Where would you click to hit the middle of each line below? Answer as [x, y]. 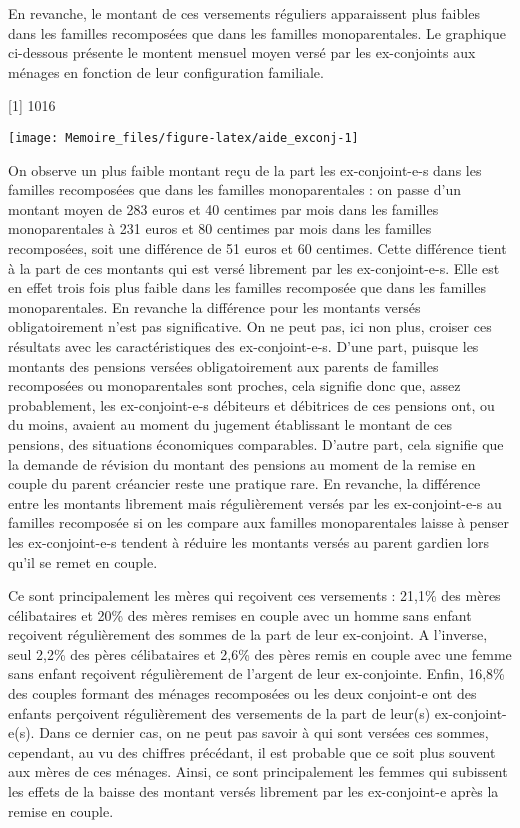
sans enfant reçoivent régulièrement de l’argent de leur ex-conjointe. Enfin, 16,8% [256, 673]
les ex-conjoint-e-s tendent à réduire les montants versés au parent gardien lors [248, 541]
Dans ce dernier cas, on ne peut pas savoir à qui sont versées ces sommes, [264, 732]
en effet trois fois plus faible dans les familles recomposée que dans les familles [247, 287]
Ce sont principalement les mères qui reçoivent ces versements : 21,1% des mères [254, 595]
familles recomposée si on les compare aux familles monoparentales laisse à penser [258, 522]
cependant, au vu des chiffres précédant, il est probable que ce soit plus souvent [252, 751]
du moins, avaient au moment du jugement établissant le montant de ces [230, 424]
